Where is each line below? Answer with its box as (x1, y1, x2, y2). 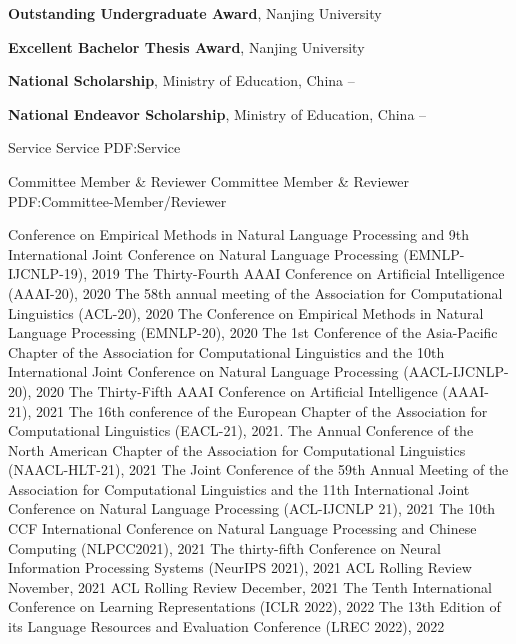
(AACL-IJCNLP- (403, 361, 509, 382)
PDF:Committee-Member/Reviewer (8, 190, 227, 211)
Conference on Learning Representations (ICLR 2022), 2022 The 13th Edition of (8, 596, 501, 617)
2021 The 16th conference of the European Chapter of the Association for (35, 400, 488, 421)
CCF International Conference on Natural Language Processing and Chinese (8, 518, 477, 539)
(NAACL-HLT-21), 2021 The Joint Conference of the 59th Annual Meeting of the (8, 459, 509, 480)
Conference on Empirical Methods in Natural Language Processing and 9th (8, 224, 470, 245)
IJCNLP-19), (8, 263, 88, 284)
